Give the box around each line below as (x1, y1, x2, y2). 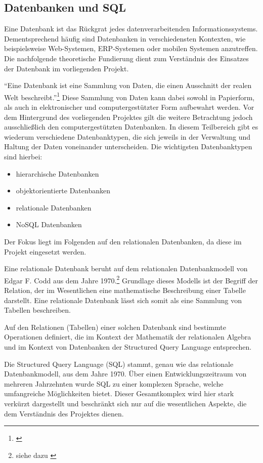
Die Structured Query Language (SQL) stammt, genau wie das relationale (4, 358, 234, 369)
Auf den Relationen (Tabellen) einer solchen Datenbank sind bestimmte (4, 321, 226, 332)
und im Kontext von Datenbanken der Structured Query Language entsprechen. (4, 341, 252, 352)
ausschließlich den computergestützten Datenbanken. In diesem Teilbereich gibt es (4, 121, 258, 132)
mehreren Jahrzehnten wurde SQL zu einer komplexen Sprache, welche (4, 378, 224, 389)
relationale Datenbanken (16, 202, 92, 213)
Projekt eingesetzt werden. (4, 246, 86, 257)
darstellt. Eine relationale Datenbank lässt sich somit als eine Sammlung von (4, 294, 242, 305)
